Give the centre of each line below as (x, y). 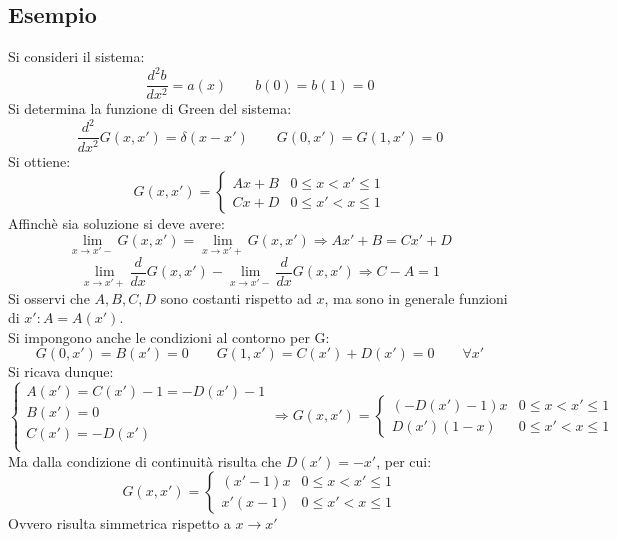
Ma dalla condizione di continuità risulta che (145, 460)
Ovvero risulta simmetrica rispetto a (119, 523)
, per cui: (404, 460)
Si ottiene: (39, 160)
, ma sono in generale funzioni (416, 297)
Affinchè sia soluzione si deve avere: (116, 223)
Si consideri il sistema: (76, 56)
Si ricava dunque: (61, 371)
